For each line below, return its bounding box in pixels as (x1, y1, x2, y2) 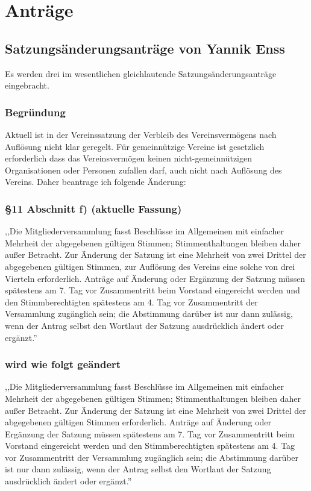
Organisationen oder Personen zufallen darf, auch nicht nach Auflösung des (5, 163, 282, 176)
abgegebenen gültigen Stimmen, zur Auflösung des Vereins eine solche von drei (5, 260, 295, 272)
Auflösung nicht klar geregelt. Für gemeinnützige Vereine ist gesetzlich (5, 140, 265, 152)
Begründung (5, 104, 66, 119)
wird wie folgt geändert (5, 357, 121, 372)
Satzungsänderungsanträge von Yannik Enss (5, 39, 285, 57)
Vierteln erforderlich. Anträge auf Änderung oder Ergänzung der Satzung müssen (5, 272, 306, 284)
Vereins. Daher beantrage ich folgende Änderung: (5, 175, 186, 188)
